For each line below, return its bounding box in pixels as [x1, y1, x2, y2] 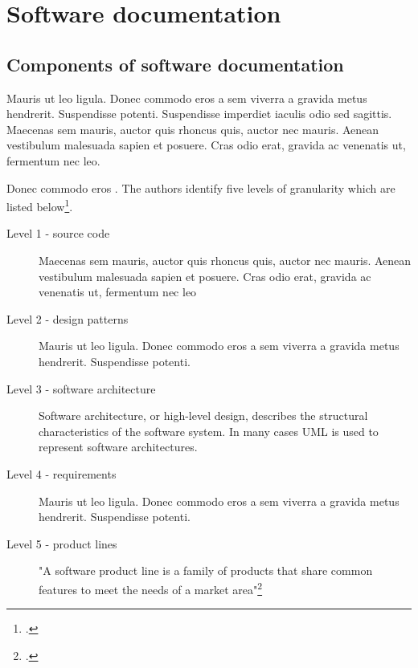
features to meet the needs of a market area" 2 [39, 578, 263, 597]
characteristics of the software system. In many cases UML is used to [39, 422, 379, 439]
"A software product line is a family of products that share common [39, 562, 373, 579]
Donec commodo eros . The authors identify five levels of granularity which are [6, 179, 395, 196]
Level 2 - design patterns [6, 310, 129, 327]
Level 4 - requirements [6, 465, 117, 482]
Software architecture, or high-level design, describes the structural [39, 407, 368, 424]
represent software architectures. [39, 438, 198, 455]
